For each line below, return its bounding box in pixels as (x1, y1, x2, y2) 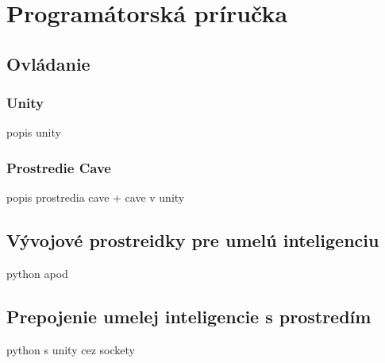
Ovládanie (6, 51, 90, 75)
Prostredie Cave (6, 157, 111, 177)
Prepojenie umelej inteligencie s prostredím (6, 303, 372, 328)
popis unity (6, 124, 61, 141)
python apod (6, 265, 68, 281)
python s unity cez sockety (6, 341, 135, 357)
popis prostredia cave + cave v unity (6, 189, 185, 206)
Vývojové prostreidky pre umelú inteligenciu (6, 228, 379, 253)
